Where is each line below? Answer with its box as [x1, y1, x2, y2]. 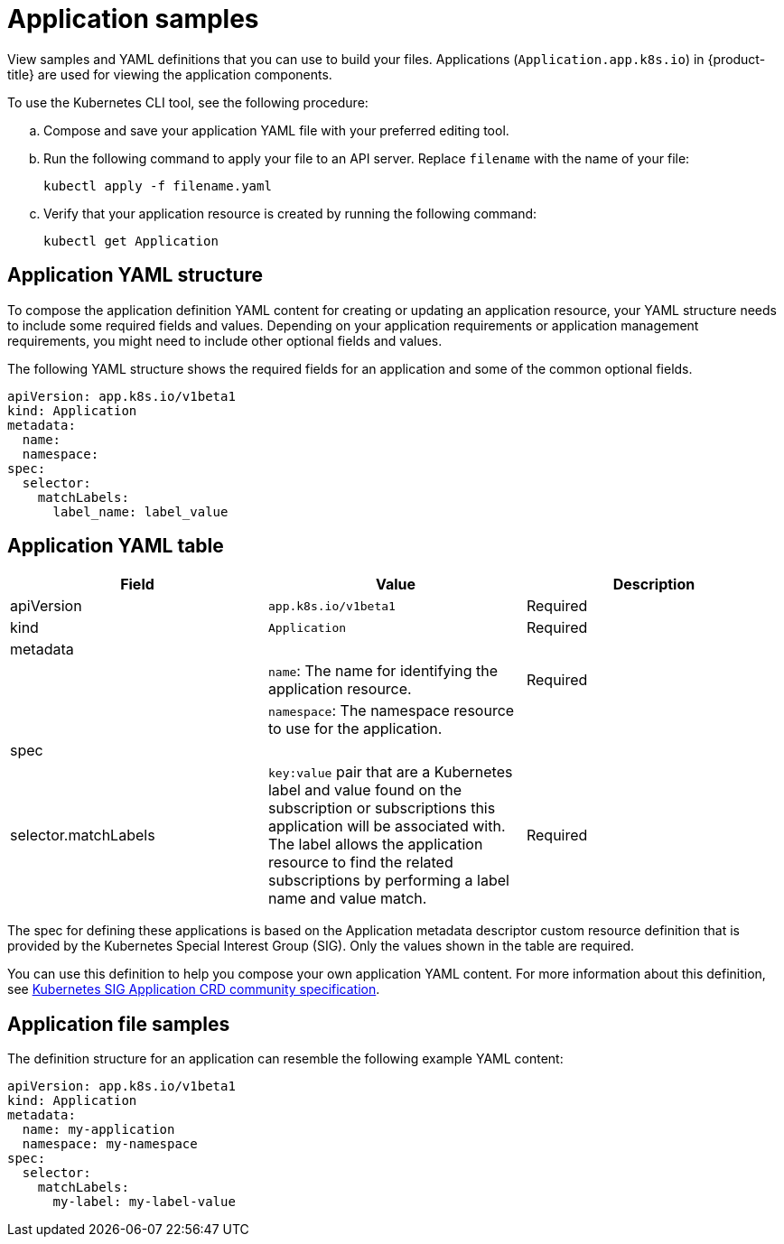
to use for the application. [267, 719, 443, 738]
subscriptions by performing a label [267, 871, 509, 890]
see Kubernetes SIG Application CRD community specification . [7, 981, 380, 998]
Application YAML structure [7, 264, 264, 287]
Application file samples [7, 1012, 230, 1035]
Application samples [7, 4, 259, 34]
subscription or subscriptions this [267, 799, 496, 818]
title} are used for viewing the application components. [7, 66, 332, 82]
